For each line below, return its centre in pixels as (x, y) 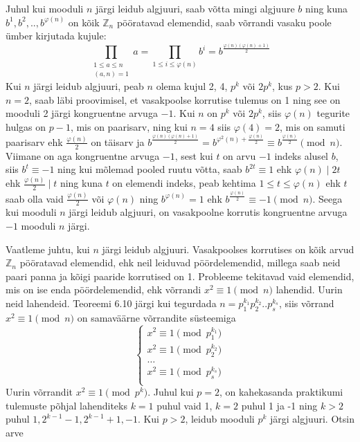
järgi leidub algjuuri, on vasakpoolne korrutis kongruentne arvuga (208, 212)
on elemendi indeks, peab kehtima (184, 183)
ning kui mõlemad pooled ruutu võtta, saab (150, 169)
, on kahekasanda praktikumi (281, 392)
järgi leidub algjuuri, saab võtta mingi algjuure (195, 8)
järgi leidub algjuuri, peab (89, 86)
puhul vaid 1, (184, 405)
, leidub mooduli (220, 419)
